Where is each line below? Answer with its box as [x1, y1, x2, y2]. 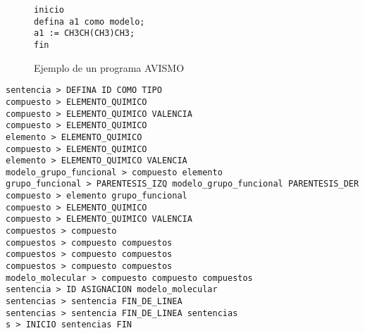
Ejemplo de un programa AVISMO [34, 60, 185, 75]
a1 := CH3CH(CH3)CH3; [34, 28, 135, 39]
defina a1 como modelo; [34, 16, 145, 27]
